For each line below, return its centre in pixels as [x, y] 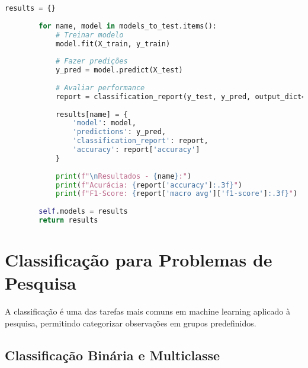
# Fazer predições [92, 61]
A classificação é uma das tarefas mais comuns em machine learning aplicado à [147, 311]
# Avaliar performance [100, 88]
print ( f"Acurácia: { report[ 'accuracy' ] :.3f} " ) [149, 185]
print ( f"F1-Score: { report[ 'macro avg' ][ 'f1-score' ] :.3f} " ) [177, 194]
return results [68, 220]
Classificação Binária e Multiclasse [113, 355]
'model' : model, [104, 123]
